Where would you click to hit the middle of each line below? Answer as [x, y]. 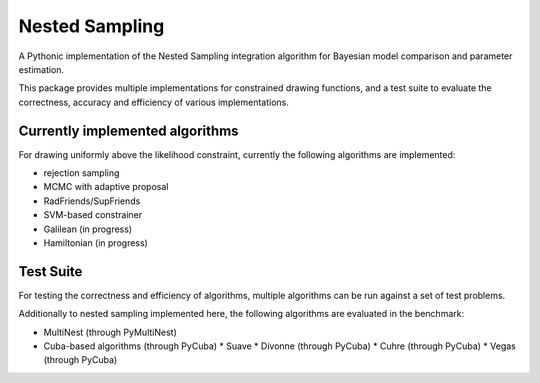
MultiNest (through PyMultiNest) [110, 332]
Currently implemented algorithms [128, 130]
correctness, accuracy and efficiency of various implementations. [154, 102]
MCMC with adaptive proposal [106, 187]
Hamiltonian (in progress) [96, 242]
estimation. [41, 69]
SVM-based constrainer [93, 215]
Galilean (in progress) [88, 229]
